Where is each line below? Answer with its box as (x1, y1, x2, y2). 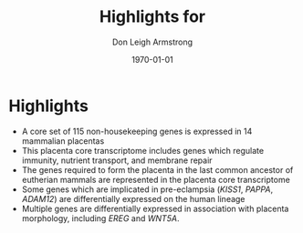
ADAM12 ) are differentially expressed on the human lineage (21, 193, 246, 204)
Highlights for (99, 6, 206, 27)
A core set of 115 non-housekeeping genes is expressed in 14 (21, 126, 253, 137)
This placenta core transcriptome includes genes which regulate (21, 145, 265, 156)
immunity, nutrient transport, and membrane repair (21, 155, 213, 166)
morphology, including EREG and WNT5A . (21, 212, 180, 224)
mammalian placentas (21, 135, 105, 147)
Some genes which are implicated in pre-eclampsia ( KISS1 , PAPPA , (21, 184, 274, 195)
